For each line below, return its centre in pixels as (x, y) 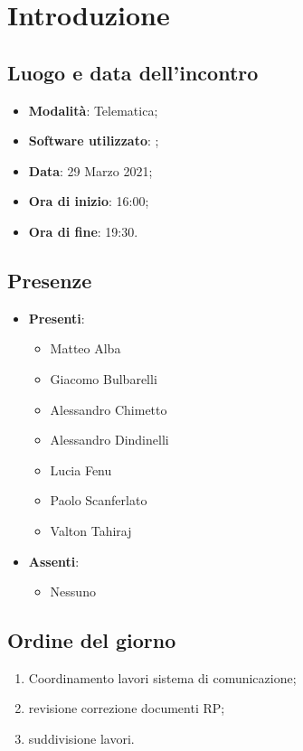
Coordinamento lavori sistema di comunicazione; (162, 677)
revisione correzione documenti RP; (127, 708)
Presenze (50, 280)
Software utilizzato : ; (94, 141)
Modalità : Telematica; (93, 110)
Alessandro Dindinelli (109, 440)
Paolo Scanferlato (99, 500)
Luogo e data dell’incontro (133, 72)
